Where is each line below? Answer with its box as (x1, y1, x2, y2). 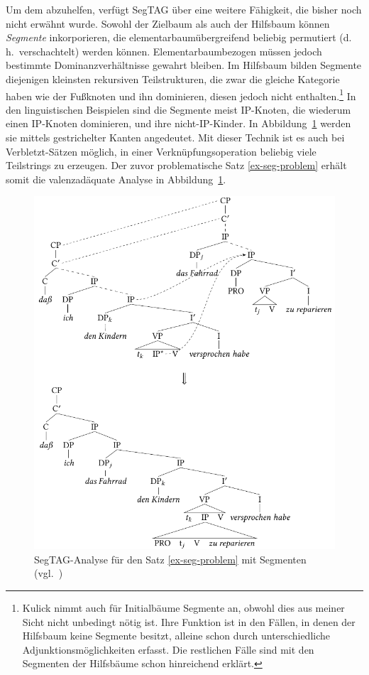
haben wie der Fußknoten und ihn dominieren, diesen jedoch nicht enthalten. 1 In (6, 86, 356, 103)
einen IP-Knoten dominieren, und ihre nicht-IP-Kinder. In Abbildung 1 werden (6, 116, 351, 131)
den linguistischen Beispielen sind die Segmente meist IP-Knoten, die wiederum (6, 102, 351, 117)
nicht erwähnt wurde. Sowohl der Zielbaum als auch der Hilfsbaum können (6, 16, 330, 31)
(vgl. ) (34, 566, 63, 580)
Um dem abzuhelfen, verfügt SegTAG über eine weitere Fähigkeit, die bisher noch (6, 2, 362, 16)
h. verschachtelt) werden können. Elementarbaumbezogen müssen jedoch (6, 43, 322, 58)
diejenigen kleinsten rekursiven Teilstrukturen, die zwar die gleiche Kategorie (6, 71, 340, 86)
